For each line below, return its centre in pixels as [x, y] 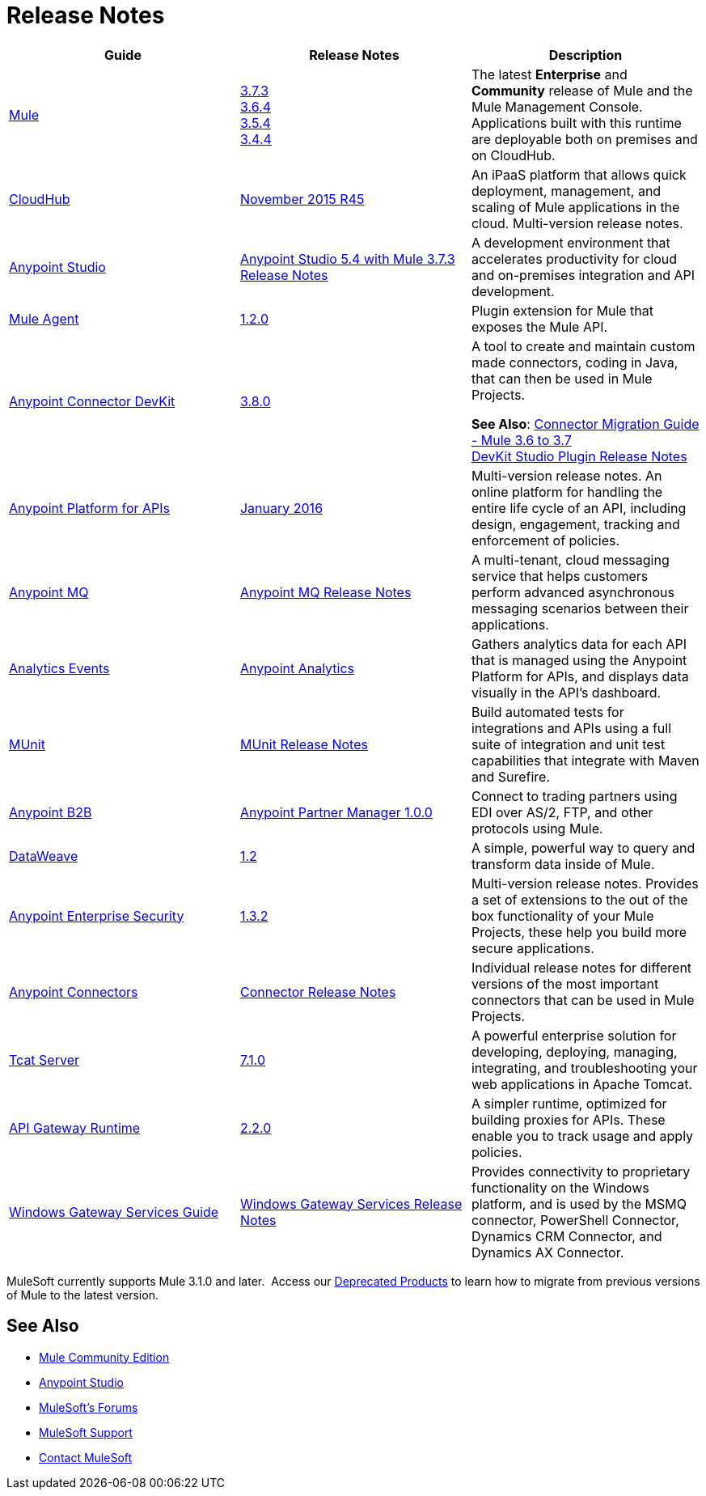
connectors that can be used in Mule [583, 1000]
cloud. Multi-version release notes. [577, 223]
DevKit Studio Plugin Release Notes [579, 456]
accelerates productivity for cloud [574, 259]
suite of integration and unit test [568, 744]
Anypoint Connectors [74, 992]
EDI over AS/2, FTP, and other [562, 812]
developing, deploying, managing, [574, 1051]
